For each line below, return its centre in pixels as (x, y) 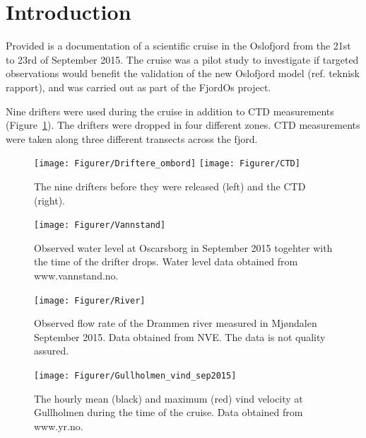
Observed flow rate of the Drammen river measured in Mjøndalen (176, 323)
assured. (52, 351)
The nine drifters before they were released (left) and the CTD (170, 186)
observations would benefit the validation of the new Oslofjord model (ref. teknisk (183, 73)
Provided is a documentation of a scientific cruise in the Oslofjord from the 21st (178, 46)
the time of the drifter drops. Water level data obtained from (166, 261)
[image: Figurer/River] (90, 300)
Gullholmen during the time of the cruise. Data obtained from (169, 412)
